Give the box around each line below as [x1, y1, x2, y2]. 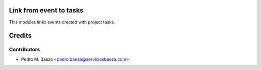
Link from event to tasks [9, 6, 83, 14]
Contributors [9, 46, 40, 53]
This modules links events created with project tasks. [9, 19, 115, 25]
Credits [9, 32, 32, 40]
